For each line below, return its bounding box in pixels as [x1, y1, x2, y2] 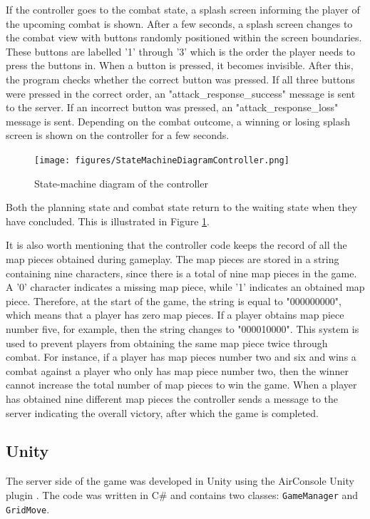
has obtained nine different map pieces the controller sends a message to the [6, 391, 339, 406]
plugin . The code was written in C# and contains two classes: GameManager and [6, 487, 359, 502]
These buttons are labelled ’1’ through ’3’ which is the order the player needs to [6, 43, 356, 58]
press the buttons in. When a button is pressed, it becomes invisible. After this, [6, 58, 354, 73]
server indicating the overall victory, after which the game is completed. [6, 405, 319, 420]
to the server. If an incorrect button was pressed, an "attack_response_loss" [6, 100, 339, 115]
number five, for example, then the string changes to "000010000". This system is [6, 321, 359, 336]
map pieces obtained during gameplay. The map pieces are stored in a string [6, 251, 339, 266]
